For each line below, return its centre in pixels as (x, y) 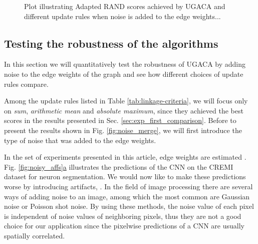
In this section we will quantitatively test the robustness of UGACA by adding (125, 64)
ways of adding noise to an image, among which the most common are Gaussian (127, 196)
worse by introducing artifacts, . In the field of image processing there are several (128, 186)
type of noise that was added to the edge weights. (80, 140)
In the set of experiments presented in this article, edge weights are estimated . (125, 157)
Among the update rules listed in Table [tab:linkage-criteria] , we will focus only (126, 101)
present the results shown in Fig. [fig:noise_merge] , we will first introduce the (123, 130)
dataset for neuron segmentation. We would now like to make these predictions (125, 176)
